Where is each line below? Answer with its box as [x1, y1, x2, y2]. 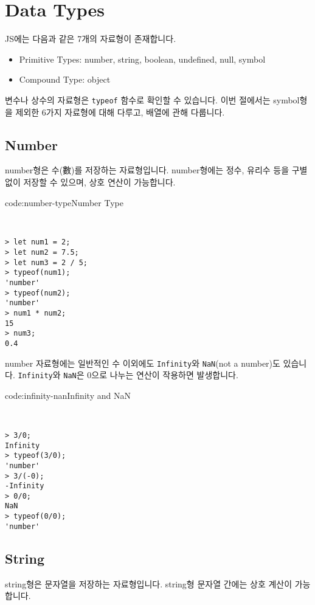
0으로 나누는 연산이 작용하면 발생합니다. [87, 368, 238, 381]
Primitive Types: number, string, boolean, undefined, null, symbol [19, 52, 266, 65]
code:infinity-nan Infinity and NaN [5, 389, 131, 401]
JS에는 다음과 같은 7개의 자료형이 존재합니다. [5, 32, 176, 45]
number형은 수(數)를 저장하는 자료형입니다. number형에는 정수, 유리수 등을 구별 [5, 164, 308, 176]
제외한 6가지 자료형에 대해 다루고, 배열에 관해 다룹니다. [15, 105, 225, 118]
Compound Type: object [19, 73, 111, 86]
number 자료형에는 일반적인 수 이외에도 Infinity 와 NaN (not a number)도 [5, 356, 280, 369]
